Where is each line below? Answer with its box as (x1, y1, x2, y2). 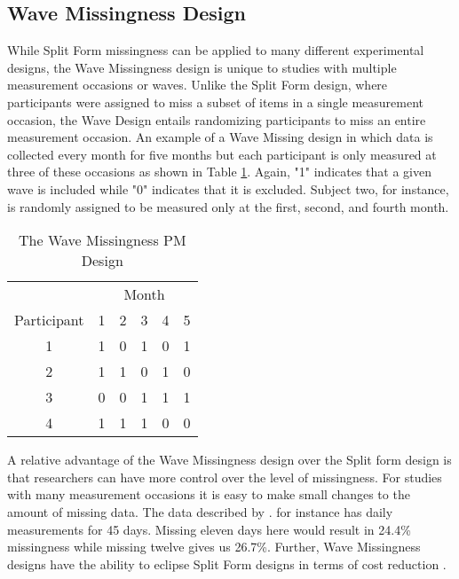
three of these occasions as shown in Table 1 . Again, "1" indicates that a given (7, 162, 431, 181)
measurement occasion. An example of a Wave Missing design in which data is (7, 128, 433, 146)
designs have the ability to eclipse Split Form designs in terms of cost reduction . (7, 554, 447, 573)
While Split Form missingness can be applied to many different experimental (7, 41, 424, 59)
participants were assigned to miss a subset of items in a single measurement (7, 92, 424, 111)
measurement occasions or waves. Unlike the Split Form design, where (7, 75, 388, 94)
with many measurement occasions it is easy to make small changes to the (7, 485, 410, 504)
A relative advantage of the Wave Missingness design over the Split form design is (7, 450, 452, 469)
